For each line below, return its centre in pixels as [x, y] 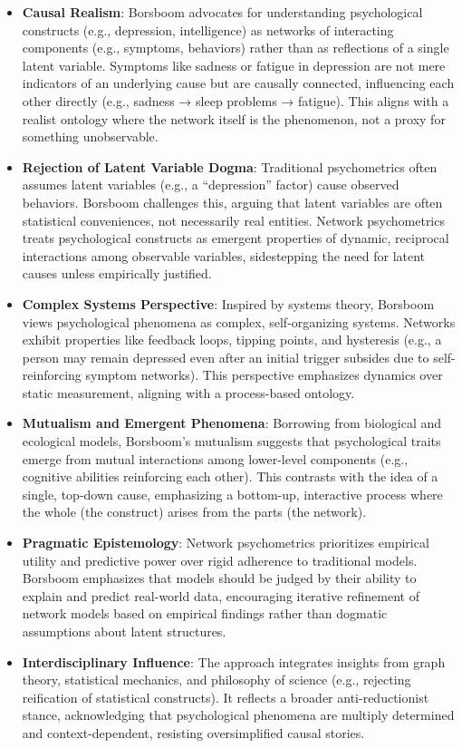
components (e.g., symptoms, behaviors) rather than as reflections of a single [236, 48]
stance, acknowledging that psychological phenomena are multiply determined [238, 715]
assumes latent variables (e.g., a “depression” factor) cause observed [211, 185]
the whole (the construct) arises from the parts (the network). [194, 512]
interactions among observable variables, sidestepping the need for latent [224, 255]
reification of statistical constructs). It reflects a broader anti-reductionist [226, 697]
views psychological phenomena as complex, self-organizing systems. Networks [239, 321]
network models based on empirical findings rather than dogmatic [205, 613]
